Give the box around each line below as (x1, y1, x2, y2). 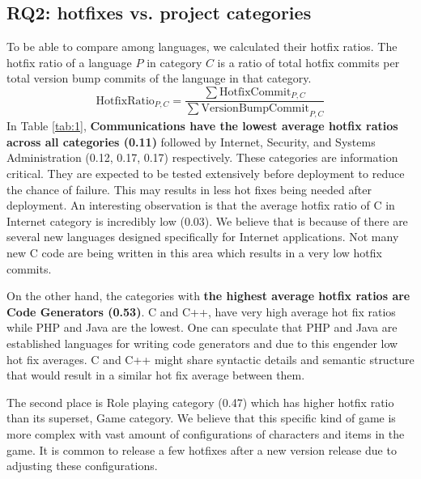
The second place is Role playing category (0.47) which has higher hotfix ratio (6, 393, 394, 410)
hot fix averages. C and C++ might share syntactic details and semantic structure (6, 350, 415, 367)
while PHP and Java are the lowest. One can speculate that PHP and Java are (6, 319, 398, 336)
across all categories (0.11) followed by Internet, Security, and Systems (6, 133, 376, 150)
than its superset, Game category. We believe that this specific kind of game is (6, 409, 396, 426)
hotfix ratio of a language (6, 53, 132, 70)
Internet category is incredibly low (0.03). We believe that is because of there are (6, 212, 408, 229)
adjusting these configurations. (6, 457, 158, 474)
